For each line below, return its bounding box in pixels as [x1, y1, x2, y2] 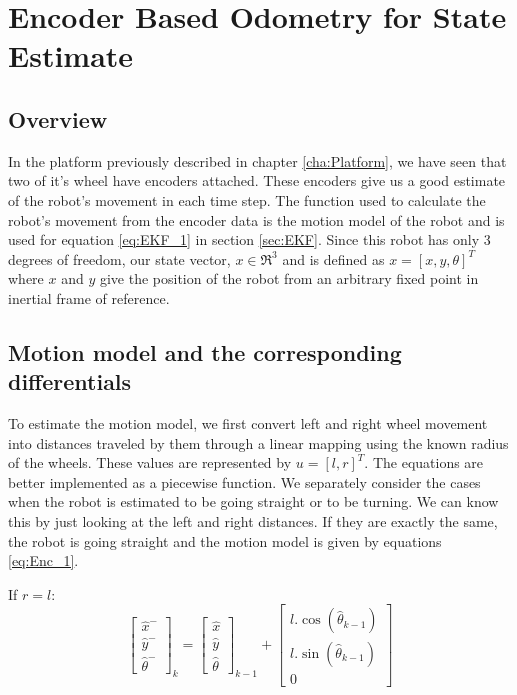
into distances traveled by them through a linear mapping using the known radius [8, 432, 509, 453]
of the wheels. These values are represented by [8, 452, 292, 473]
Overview [8, 103, 108, 134]
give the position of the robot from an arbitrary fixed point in [99, 268, 479, 289]
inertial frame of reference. [8, 287, 170, 308]
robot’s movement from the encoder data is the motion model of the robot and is [8, 209, 505, 230]
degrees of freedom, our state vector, [8, 248, 231, 269]
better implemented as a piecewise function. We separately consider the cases [8, 471, 481, 492]
